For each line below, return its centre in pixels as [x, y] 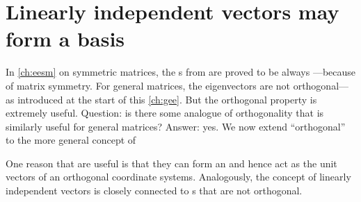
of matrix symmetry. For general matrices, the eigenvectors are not [148, 85]
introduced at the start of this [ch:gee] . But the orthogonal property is [167, 99]
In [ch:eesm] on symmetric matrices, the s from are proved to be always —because [181, 72]
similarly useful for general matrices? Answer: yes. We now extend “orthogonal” [176, 126]
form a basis [65, 39]
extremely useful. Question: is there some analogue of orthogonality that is [165, 113]
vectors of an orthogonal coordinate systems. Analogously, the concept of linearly [178, 177]
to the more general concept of [71, 140]
